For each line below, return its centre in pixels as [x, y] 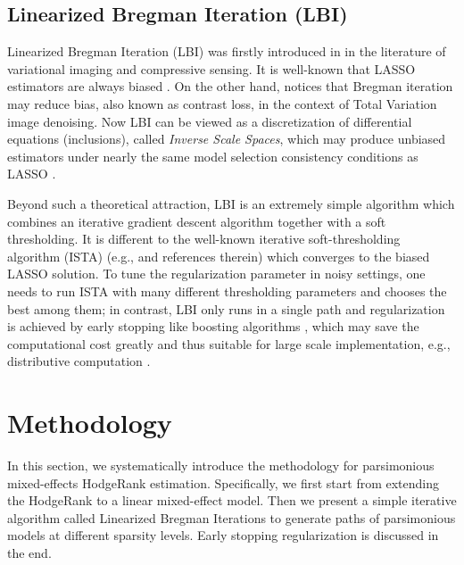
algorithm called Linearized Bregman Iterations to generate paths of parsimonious [232, 517]
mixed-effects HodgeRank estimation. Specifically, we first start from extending [223, 482]
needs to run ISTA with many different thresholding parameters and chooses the [227, 291]
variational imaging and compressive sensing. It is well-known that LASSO [211, 68]
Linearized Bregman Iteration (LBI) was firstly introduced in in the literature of [227, 51]
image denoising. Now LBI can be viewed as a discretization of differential [210, 121]
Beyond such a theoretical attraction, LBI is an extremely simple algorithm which [231, 203]
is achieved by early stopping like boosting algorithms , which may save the [213, 326]
